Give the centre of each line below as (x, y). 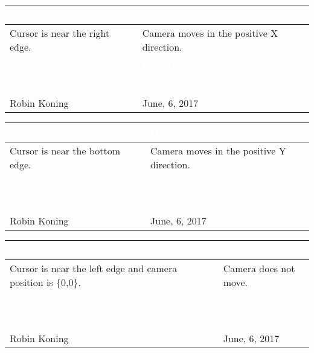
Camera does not (259, 268)
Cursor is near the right (60, 33)
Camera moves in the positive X (210, 33)
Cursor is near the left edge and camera (94, 268)
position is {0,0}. (45, 282)
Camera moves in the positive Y (218, 151)
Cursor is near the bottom (65, 151)
